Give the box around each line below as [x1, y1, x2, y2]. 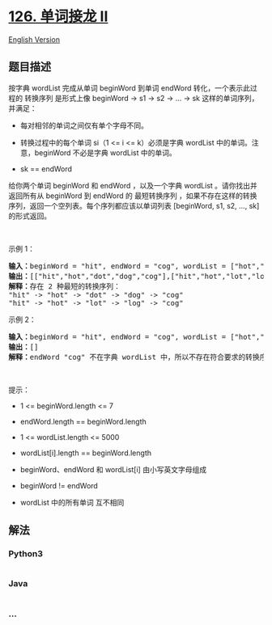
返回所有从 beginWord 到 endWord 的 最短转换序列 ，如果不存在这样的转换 [8, 191, 257, 201]
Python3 [8, 548, 43, 560]
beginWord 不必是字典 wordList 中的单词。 [34, 147, 176, 158]
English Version [8, 34, 61, 44]
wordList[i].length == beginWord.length [19, 448, 152, 458]
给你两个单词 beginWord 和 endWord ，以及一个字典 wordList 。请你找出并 [8, 180, 257, 190]
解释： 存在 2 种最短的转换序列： [8, 281, 121, 291]
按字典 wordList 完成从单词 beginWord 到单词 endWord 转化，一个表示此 [8, 82, 251, 93]
